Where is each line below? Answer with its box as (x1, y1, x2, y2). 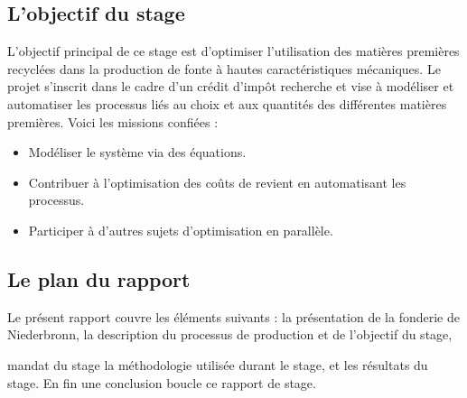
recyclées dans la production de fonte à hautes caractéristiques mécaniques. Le (7, 59, 441, 78)
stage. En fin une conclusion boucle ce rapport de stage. (7, 373, 316, 392)
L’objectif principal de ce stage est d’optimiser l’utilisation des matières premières (7, 42, 460, 60)
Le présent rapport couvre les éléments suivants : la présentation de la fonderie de (7, 307, 460, 326)
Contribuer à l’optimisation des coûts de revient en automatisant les (28, 172, 406, 191)
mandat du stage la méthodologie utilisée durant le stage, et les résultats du (7, 355, 428, 374)
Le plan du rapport (7, 264, 191, 292)
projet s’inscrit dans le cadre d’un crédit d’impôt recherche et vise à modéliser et (7, 77, 454, 96)
